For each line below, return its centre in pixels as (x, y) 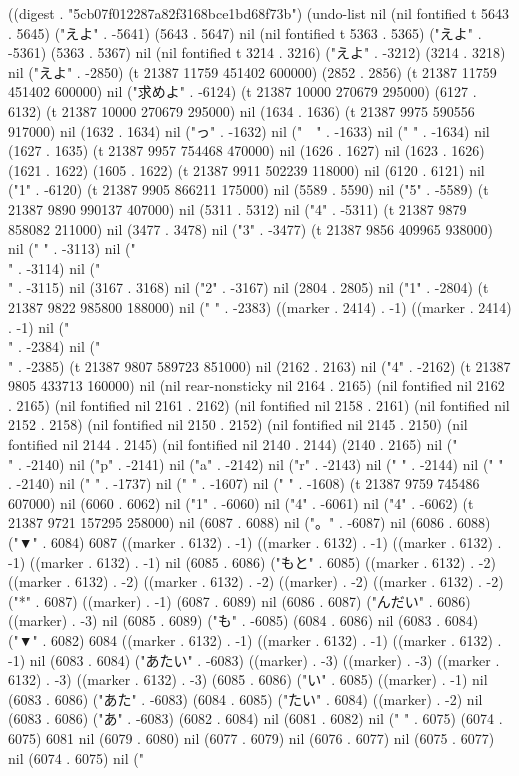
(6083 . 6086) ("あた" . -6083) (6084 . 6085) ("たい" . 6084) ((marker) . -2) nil (245, 698)
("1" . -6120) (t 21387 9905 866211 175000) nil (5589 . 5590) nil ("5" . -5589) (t (248, 189)
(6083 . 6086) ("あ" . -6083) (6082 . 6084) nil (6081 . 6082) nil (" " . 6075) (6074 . (255, 718)
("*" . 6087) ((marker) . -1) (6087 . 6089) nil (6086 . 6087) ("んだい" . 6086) (239, 600)
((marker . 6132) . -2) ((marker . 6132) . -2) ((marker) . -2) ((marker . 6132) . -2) (256, 581)
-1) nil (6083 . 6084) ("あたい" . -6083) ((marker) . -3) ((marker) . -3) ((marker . (254, 659)
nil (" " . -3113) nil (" (72, 248)
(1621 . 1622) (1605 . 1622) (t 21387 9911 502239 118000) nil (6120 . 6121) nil (246, 169)
